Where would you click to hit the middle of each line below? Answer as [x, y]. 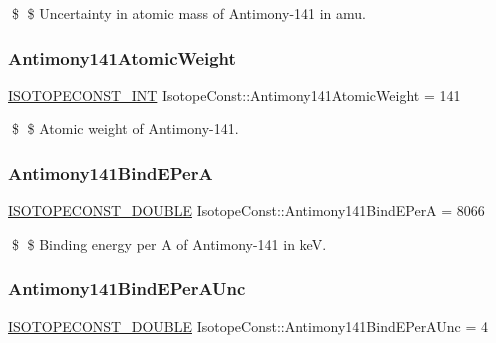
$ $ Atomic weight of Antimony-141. [125, 128]
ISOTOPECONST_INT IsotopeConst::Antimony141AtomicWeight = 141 [234, 94]
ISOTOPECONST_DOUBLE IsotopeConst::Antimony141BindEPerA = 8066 [246, 210]
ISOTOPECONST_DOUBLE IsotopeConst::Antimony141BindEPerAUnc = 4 [248, 325]
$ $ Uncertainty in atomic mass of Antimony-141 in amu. [189, 13]
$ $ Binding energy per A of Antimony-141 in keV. [169, 243]
